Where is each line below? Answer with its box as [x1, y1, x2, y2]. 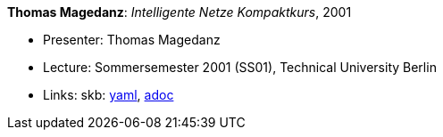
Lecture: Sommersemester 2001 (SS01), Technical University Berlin [43, 60, 437, 75]
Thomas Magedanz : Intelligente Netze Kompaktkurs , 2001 [7, 4, 352, 20]
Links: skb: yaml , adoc [43, 87, 174, 102]
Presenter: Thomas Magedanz [43, 32, 221, 47]
